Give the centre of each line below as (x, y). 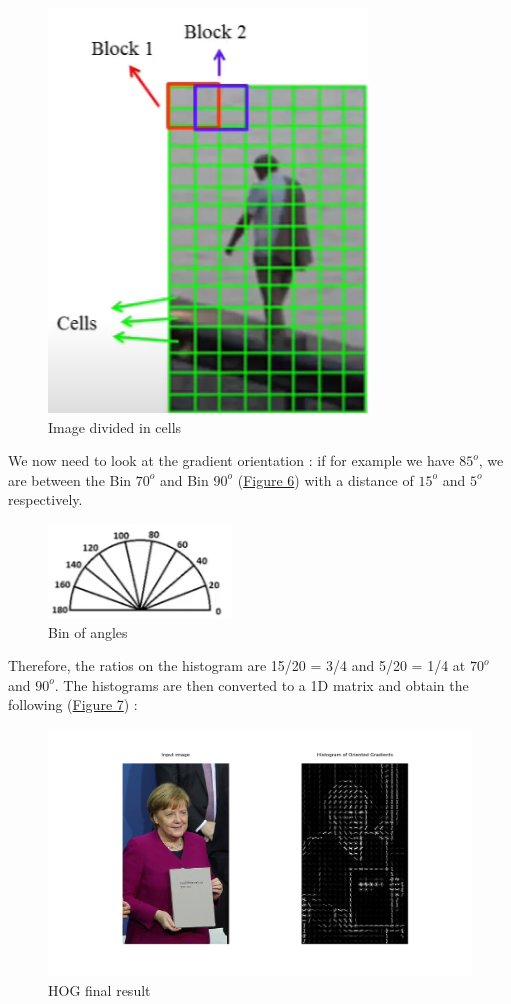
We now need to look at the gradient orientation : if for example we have (231, 460)
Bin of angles (88, 631)
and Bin (184, 479)
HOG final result (99, 989)
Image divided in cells (115, 426)
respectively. (45, 499)
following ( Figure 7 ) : (73, 704)
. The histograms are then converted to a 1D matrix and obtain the (261, 684)
